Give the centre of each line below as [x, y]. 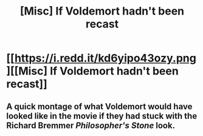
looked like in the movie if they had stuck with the [102, 116]
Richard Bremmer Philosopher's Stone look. [91, 125]
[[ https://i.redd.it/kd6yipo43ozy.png [101, 58]
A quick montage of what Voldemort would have [99, 107]
